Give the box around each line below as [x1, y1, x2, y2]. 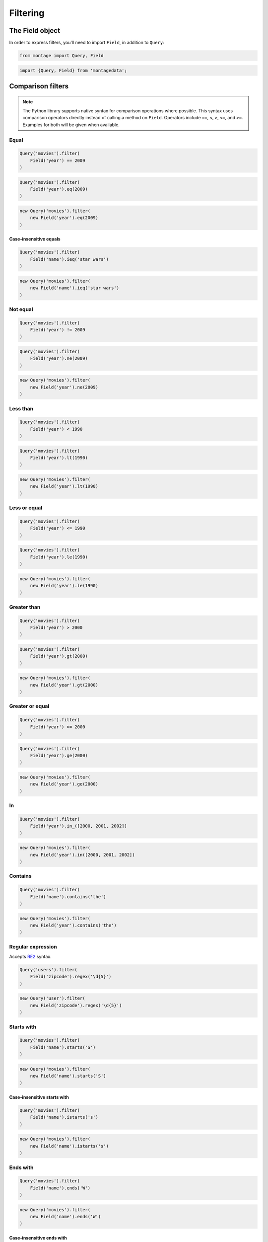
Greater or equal [9, 703, 50, 710]
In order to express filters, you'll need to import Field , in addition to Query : [9, 40, 164, 46]
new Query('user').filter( [19, 996, 85, 1001]
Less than [9, 405, 34, 412]
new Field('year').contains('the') [30, 922, 117, 928]
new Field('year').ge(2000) [30, 781, 99, 787]
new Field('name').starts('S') [30, 1073, 106, 1079]
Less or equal [9, 504, 42, 511]
